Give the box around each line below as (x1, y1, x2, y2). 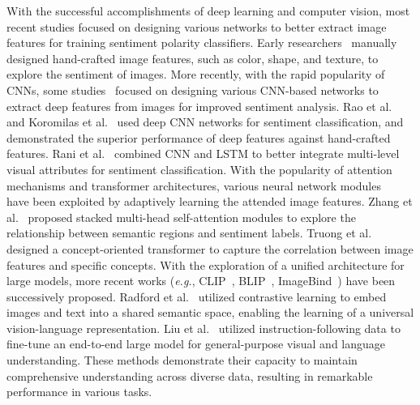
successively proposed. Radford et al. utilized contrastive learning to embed (6, 288, 387, 305)
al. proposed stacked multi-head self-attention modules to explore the (6, 208, 356, 225)
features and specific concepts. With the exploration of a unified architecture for (6, 256, 405, 273)
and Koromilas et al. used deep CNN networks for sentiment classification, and (6, 113, 404, 130)
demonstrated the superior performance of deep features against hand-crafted (6, 129, 391, 146)
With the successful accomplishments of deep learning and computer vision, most (6, 2, 410, 19)
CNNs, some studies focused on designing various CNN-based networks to (6, 81, 379, 98)
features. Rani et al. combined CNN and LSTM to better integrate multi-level (6, 145, 400, 162)
